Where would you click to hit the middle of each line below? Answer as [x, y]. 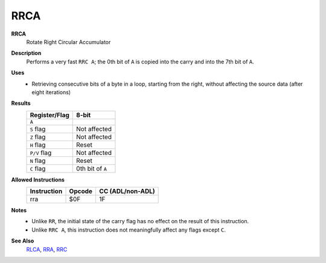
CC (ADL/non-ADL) [127, 191]
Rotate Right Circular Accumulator [69, 42]
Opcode [81, 191]
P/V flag [41, 153]
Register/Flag [50, 115]
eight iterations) [51, 92]
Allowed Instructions [38, 179]
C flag [38, 168]
